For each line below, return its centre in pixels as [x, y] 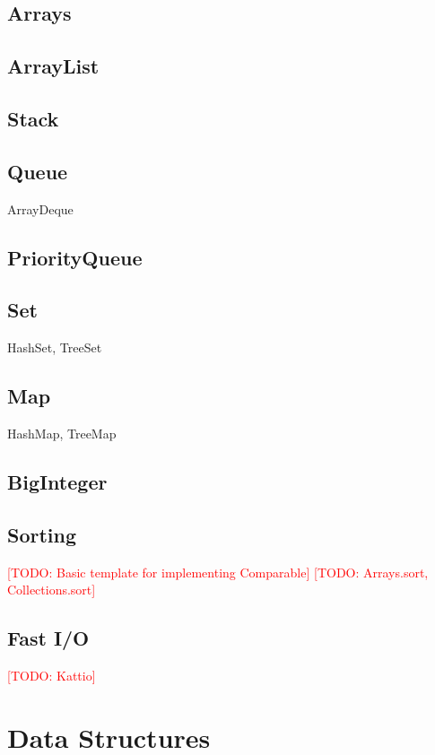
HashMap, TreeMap [62, 433]
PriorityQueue [75, 257]
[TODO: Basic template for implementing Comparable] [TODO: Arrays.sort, [218, 572]
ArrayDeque [40, 208]
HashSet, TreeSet [55, 347]
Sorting [42, 534]
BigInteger [57, 481]
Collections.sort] [52, 590]
